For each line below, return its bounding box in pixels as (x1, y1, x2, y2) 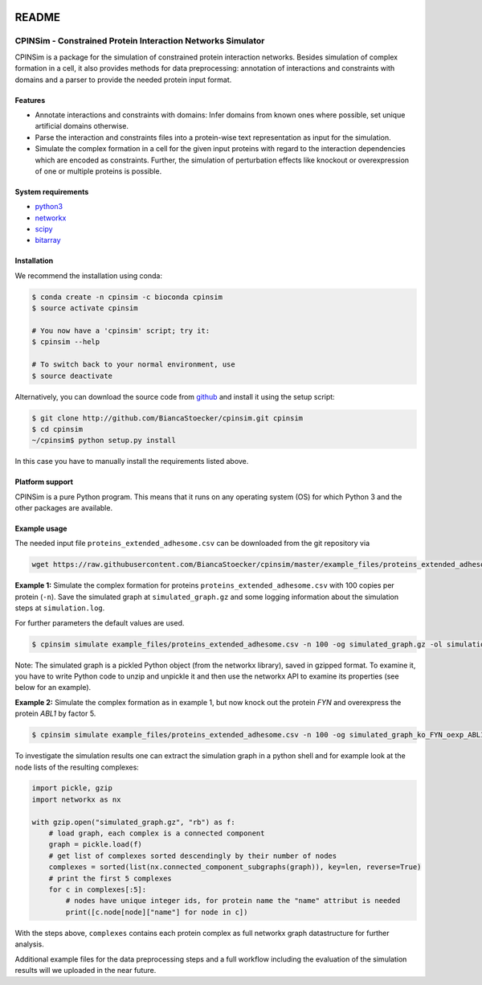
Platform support (14, 477, 74, 486)
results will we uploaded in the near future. (14, 965, 157, 975)
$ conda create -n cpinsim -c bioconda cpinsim (31, 292, 223, 302)
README (14, 10, 60, 24)
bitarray (35, 236, 61, 245)
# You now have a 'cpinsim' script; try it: (31, 326, 210, 335)
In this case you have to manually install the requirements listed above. (14, 457, 249, 466)
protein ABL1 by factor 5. (14, 708, 96, 719)
